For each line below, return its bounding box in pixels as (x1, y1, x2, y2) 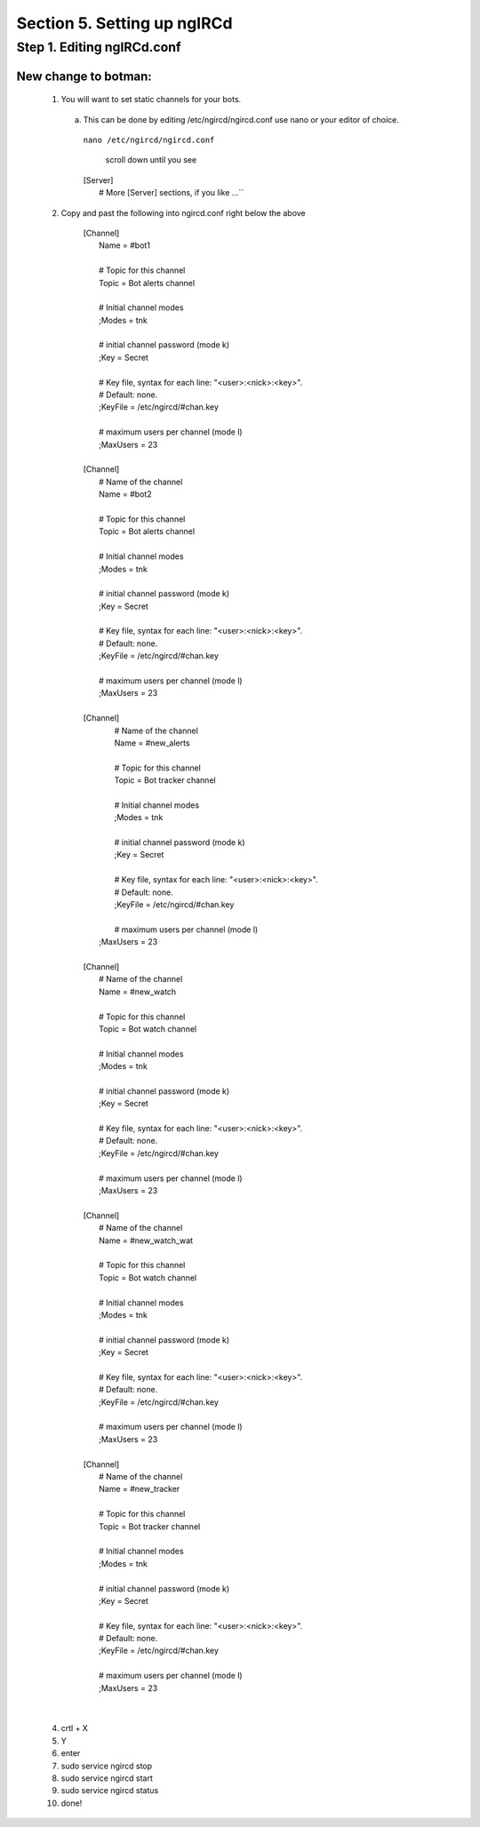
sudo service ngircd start (60, 1773, 153, 1783)
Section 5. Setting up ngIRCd (16, 13, 233, 33)
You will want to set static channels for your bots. (60, 94, 242, 105)
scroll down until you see (105, 155, 197, 165)
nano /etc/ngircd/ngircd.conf (83, 135, 215, 145)
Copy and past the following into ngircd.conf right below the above (60, 207, 306, 218)
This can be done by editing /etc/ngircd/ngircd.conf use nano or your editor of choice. (83, 114, 400, 124)
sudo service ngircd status (60, 1785, 159, 1796)
